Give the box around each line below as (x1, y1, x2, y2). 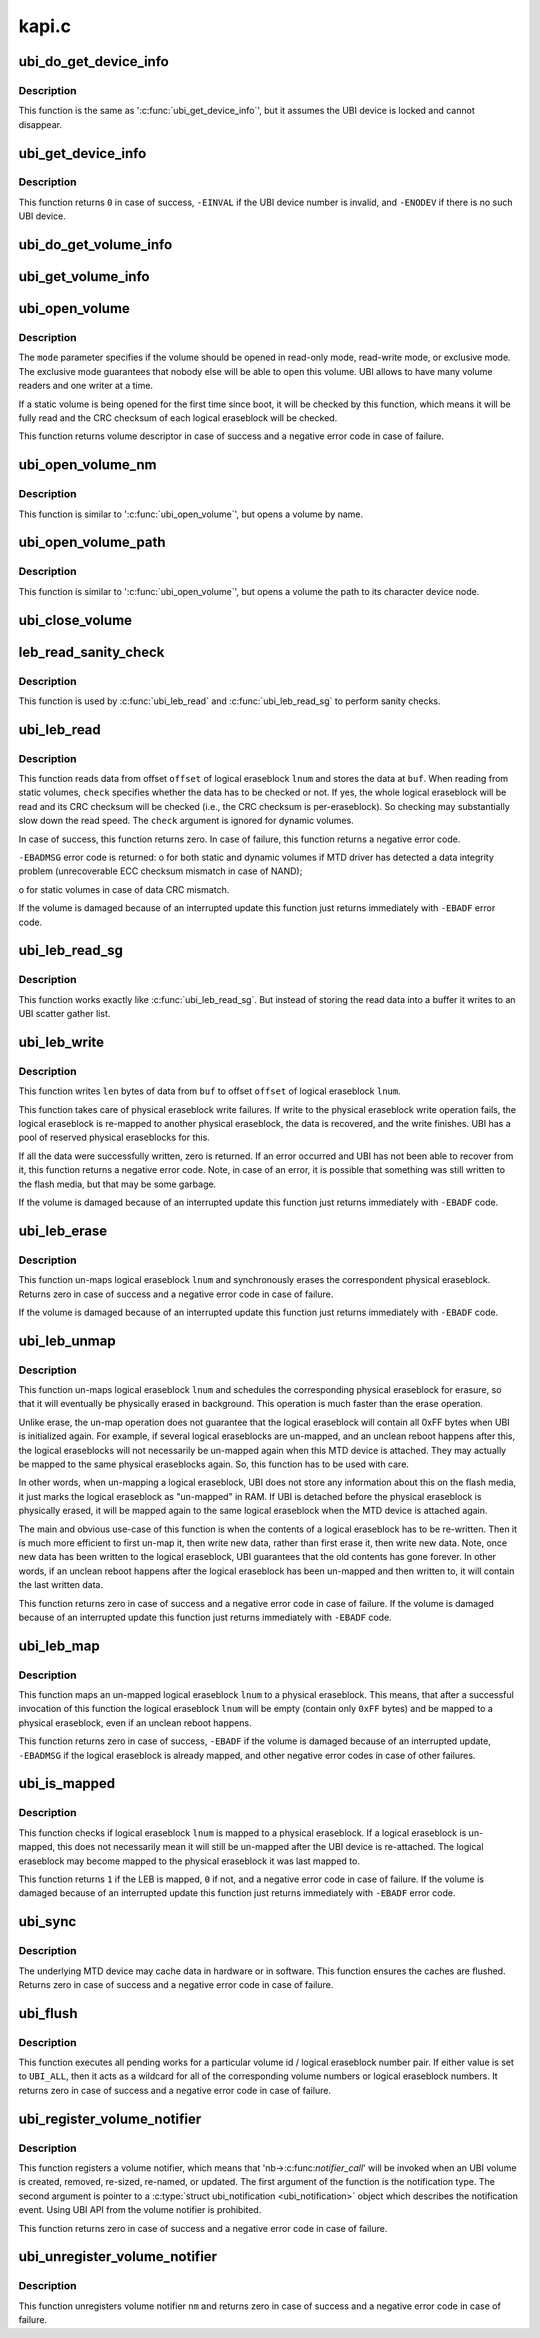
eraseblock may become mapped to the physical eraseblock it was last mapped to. (18, 1855, 360, 1867)
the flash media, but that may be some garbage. (18, 1178, 217, 1190)
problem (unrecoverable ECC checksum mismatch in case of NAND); (18, 865, 303, 877)
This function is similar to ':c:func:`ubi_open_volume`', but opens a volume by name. (18, 508, 364, 520)
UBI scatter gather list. (18, 1008, 111, 1020)
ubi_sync (18, 1913, 77, 1930)
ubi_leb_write (18, 1033, 105, 1050)
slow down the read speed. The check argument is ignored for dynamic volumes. (18, 815, 354, 827)
